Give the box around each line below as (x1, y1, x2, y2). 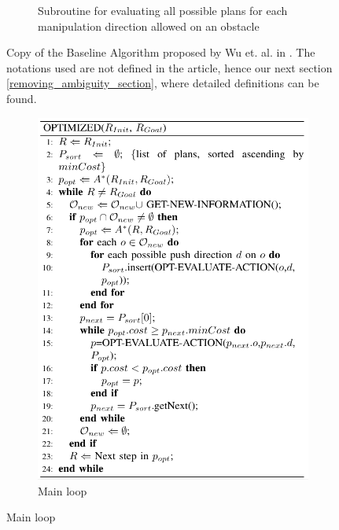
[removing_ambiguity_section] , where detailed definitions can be (6, 75, 319, 91)
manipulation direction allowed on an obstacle (38, 17, 260, 34)
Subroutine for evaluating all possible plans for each (38, 2, 288, 18)
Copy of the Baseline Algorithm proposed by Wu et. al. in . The (6, 44, 315, 61)
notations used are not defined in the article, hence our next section (6, 59, 333, 75)
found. (6, 90, 37, 106)
